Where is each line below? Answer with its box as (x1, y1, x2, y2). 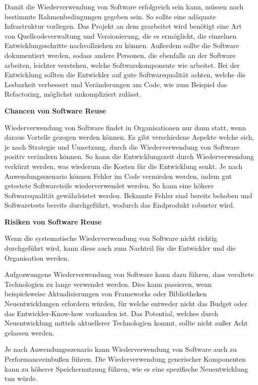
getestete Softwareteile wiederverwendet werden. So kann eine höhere (4, 180, 214, 191)
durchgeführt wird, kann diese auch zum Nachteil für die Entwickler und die (4, 243, 236, 253)
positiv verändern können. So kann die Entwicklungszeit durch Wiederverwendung (4, 151, 254, 162)
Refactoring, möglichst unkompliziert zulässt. (4, 89, 141, 99)
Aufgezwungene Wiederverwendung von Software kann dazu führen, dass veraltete (4, 269, 254, 279)
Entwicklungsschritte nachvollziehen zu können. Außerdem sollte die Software (4, 40, 239, 51)
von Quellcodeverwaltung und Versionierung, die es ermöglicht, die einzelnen (4, 30, 237, 41)
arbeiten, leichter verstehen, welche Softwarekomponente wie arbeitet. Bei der (4, 59, 240, 70)
